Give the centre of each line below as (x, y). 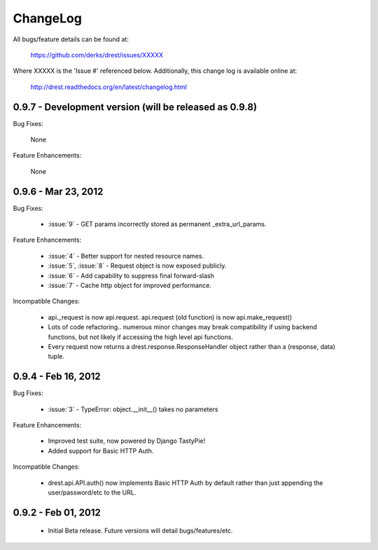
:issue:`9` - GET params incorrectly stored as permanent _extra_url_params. (157, 224)
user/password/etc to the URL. (92, 493)
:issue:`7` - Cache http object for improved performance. (129, 286)
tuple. (56, 357)
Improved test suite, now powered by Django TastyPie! (127, 441)
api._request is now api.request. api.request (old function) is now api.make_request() (170, 317)
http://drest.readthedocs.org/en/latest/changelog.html (108, 87)
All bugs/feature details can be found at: (71, 39)
